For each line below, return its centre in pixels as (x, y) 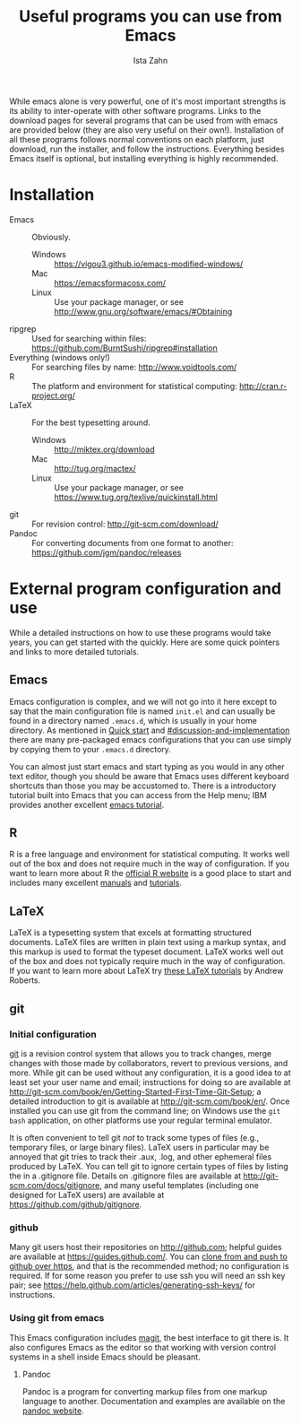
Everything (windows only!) (60, 357)
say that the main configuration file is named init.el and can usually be (142, 711)
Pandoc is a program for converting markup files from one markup (145, 1391)
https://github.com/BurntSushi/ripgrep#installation (125, 348)
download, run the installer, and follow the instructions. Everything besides (147, 149)
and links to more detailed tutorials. (74, 651)
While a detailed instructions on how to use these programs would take (140, 632)
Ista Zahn (150, 60)
